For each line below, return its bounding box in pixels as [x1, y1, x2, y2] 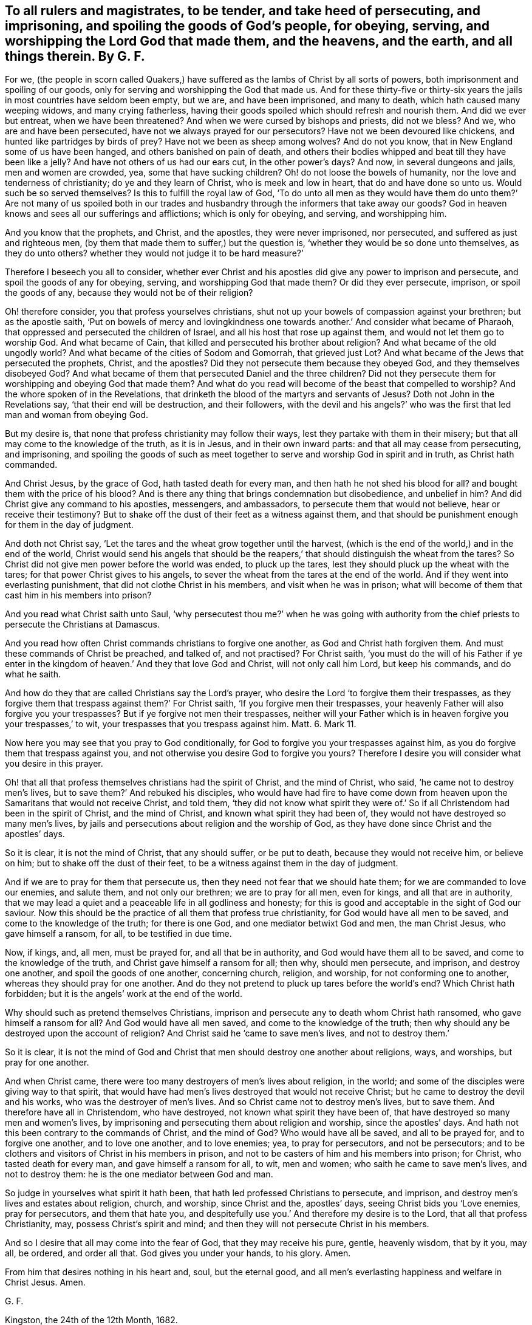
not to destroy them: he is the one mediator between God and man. [5, 1169, 273, 1180]
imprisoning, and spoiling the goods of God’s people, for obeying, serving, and [5, 18, 490, 33]
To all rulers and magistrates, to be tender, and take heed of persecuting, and [5, 3, 480, 18]
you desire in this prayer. [5, 758, 103, 769]
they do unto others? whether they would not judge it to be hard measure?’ [5, 248, 304, 259]
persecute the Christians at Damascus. [5, 619, 160, 630]
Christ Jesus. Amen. [5, 1277, 86, 1288]
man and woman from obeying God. [5, 409, 149, 420]
